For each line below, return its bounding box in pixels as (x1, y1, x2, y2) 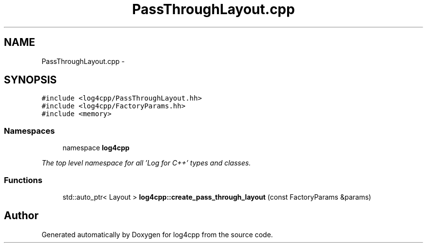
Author (4, 209, 39, 222)
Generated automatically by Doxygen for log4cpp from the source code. (41, 230, 273, 239)
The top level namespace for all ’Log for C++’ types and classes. (41, 159, 251, 167)
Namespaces (4, 125, 55, 136)
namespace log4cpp (62, 144, 130, 152)
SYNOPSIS (4, 74, 57, 86)
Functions (4, 175, 42, 185)
